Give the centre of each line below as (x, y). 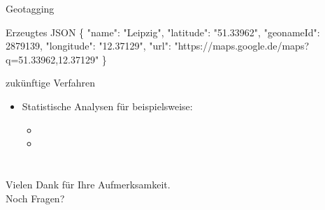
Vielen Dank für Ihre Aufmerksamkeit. (88, 184)
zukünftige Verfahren (51, 83)
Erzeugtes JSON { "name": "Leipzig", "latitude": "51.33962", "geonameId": (163, 32)
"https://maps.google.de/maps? (242, 46)
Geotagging (30, 8)
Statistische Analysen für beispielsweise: (107, 106)
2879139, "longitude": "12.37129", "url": (88, 46)
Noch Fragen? (35, 198)
